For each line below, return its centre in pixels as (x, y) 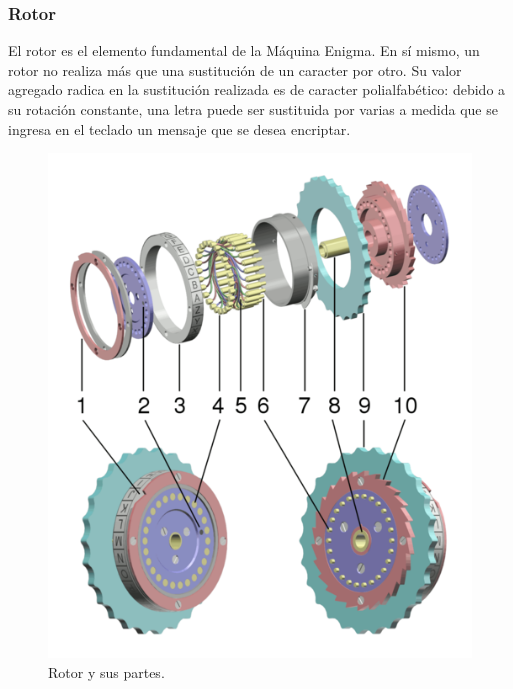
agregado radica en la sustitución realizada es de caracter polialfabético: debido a (257, 89)
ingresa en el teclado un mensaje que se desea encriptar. (179, 128)
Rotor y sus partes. (106, 671)
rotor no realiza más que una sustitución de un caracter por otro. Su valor (235, 69)
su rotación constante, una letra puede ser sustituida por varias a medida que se (253, 109)
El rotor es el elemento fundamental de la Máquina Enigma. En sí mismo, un (244, 50)
